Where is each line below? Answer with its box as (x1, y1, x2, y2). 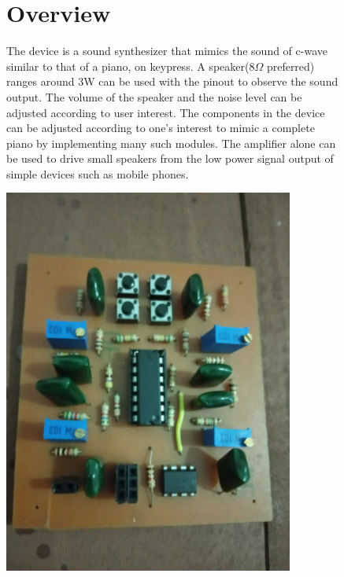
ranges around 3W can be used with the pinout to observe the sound (6, 73, 338, 90)
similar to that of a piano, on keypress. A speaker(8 (6, 57, 255, 74)
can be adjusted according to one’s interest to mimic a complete (6, 119, 315, 136)
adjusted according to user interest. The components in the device (6, 104, 325, 120)
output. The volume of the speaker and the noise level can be (6, 88, 302, 105)
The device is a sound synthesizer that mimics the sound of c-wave (6, 42, 327, 59)
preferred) (266, 57, 315, 74)
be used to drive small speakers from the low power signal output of (6, 150, 334, 167)
